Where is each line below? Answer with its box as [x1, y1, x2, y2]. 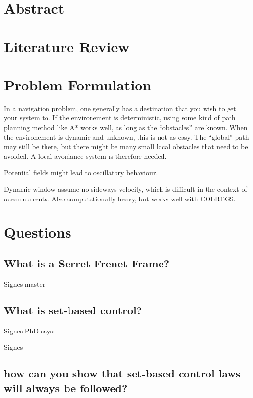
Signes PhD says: [4, 325, 55, 335]
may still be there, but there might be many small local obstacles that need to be [4, 141, 248, 152]
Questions [4, 222, 71, 242]
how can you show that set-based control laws [4, 366, 241, 381]
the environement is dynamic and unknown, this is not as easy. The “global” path [4, 132, 249, 142]
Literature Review [4, 36, 130, 56]
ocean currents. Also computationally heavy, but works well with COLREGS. [4, 193, 236, 203]
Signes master [4, 278, 46, 288]
